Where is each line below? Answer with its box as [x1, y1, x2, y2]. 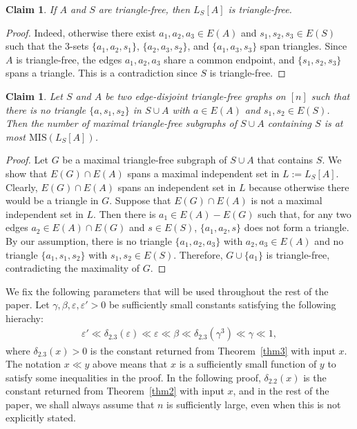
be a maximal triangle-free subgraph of [62, 152, 227, 167]
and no [314, 233, 344, 248]
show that [6, 166, 48, 180]
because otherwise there [249, 179, 349, 194]
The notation [6, 357, 61, 371]
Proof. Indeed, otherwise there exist [6, 25, 156, 39]
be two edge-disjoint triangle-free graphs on [105, 88, 286, 103]
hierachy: [6, 310, 44, 325]
